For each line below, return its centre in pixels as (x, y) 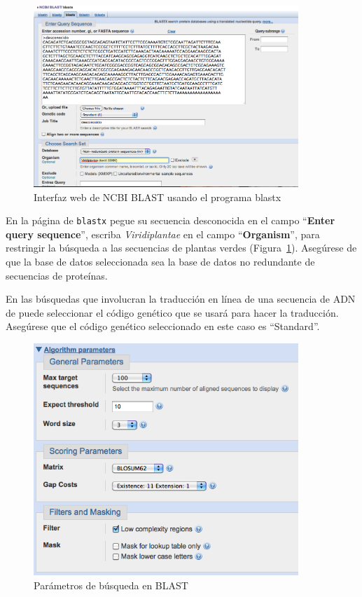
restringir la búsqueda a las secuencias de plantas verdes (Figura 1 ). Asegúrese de (181, 248)
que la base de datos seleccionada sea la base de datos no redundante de (160, 261)
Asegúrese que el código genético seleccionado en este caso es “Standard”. (163, 326)
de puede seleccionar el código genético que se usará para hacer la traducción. (172, 312)
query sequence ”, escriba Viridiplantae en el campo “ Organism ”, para (163, 234)
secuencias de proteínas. (57, 275)
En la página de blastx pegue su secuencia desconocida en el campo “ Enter (170, 220)
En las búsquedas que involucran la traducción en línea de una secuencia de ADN (181, 299)
